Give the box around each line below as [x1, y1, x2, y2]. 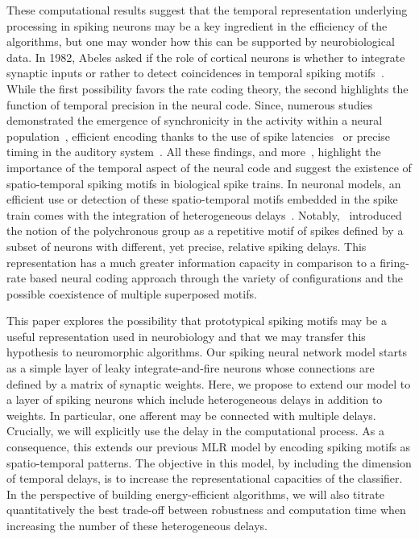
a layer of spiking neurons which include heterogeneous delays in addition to [6, 391, 383, 408]
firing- [380, 253, 409, 270]
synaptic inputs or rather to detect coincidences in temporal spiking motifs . [6, 64, 384, 81]
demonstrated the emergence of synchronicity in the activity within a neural [6, 112, 383, 129]
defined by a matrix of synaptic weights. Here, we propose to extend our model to [6, 375, 411, 392]
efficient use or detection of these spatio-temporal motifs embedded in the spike [6, 191, 398, 208]
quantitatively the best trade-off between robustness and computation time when [6, 501, 406, 518]
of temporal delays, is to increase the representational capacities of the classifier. [6, 470, 403, 487]
